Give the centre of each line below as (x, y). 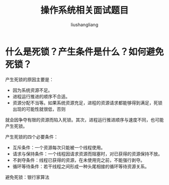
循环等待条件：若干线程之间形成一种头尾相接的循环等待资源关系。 (81, 166)
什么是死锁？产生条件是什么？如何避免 (85, 52)
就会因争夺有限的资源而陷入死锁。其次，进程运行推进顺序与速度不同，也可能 (84, 119)
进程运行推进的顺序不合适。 (41, 96)
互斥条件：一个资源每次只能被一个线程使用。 (59, 147)
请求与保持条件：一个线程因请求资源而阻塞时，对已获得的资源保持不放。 (87, 154)
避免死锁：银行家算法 (27, 177)
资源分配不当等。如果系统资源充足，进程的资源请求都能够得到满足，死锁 (87, 103)
